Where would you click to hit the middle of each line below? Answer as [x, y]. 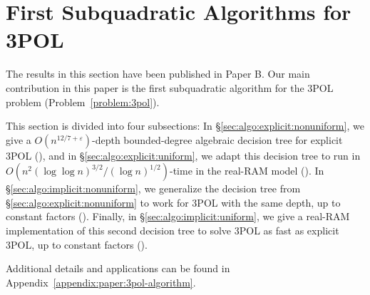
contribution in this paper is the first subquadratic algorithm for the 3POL [170, 87]
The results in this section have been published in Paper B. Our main [158, 74]
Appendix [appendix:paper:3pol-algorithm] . [101, 282]
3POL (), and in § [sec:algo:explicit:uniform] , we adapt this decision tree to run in [183, 155]
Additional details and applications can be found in [118, 268]
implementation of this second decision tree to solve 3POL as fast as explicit [173, 231]
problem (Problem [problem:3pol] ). [83, 102]
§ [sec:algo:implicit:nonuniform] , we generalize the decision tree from [153, 188]
